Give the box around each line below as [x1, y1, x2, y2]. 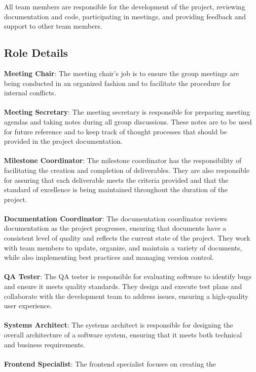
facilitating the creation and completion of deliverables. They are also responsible [4, 165, 250, 175]
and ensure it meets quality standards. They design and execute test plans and [4, 281, 242, 291]
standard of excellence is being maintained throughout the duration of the [4, 184, 228, 195]
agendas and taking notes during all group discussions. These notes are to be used [4, 116, 252, 126]
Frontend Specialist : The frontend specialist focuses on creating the [4, 358, 216, 369]
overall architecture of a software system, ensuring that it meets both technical [4, 330, 242, 340]
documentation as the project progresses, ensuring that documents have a [4, 223, 226, 233]
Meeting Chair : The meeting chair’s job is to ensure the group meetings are [4, 68, 239, 78]
